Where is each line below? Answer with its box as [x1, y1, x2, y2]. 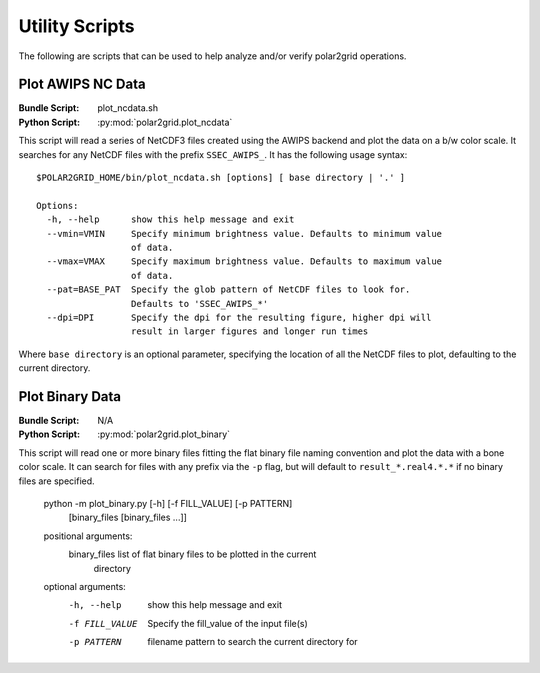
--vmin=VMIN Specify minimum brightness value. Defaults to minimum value [46, 228, 443, 239]
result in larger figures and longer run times [130, 326, 369, 337]
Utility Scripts [18, 15, 135, 37]
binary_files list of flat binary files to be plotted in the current [68, 548, 317, 560]
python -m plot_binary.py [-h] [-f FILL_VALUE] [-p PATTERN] [43, 497, 293, 509]
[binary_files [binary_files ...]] [68, 511, 187, 524]
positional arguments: [43, 530, 133, 542]
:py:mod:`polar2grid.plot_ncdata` [97, 116, 233, 128]
